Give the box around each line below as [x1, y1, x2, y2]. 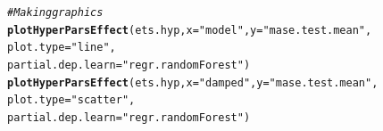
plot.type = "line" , [7, 41, 116, 54]
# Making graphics [7, 6, 104, 19]
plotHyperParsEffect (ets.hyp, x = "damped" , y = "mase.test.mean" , [7, 76, 379, 89]
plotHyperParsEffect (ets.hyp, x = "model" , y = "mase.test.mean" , [7, 23, 372, 37]
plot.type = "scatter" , [7, 94, 136, 107]
